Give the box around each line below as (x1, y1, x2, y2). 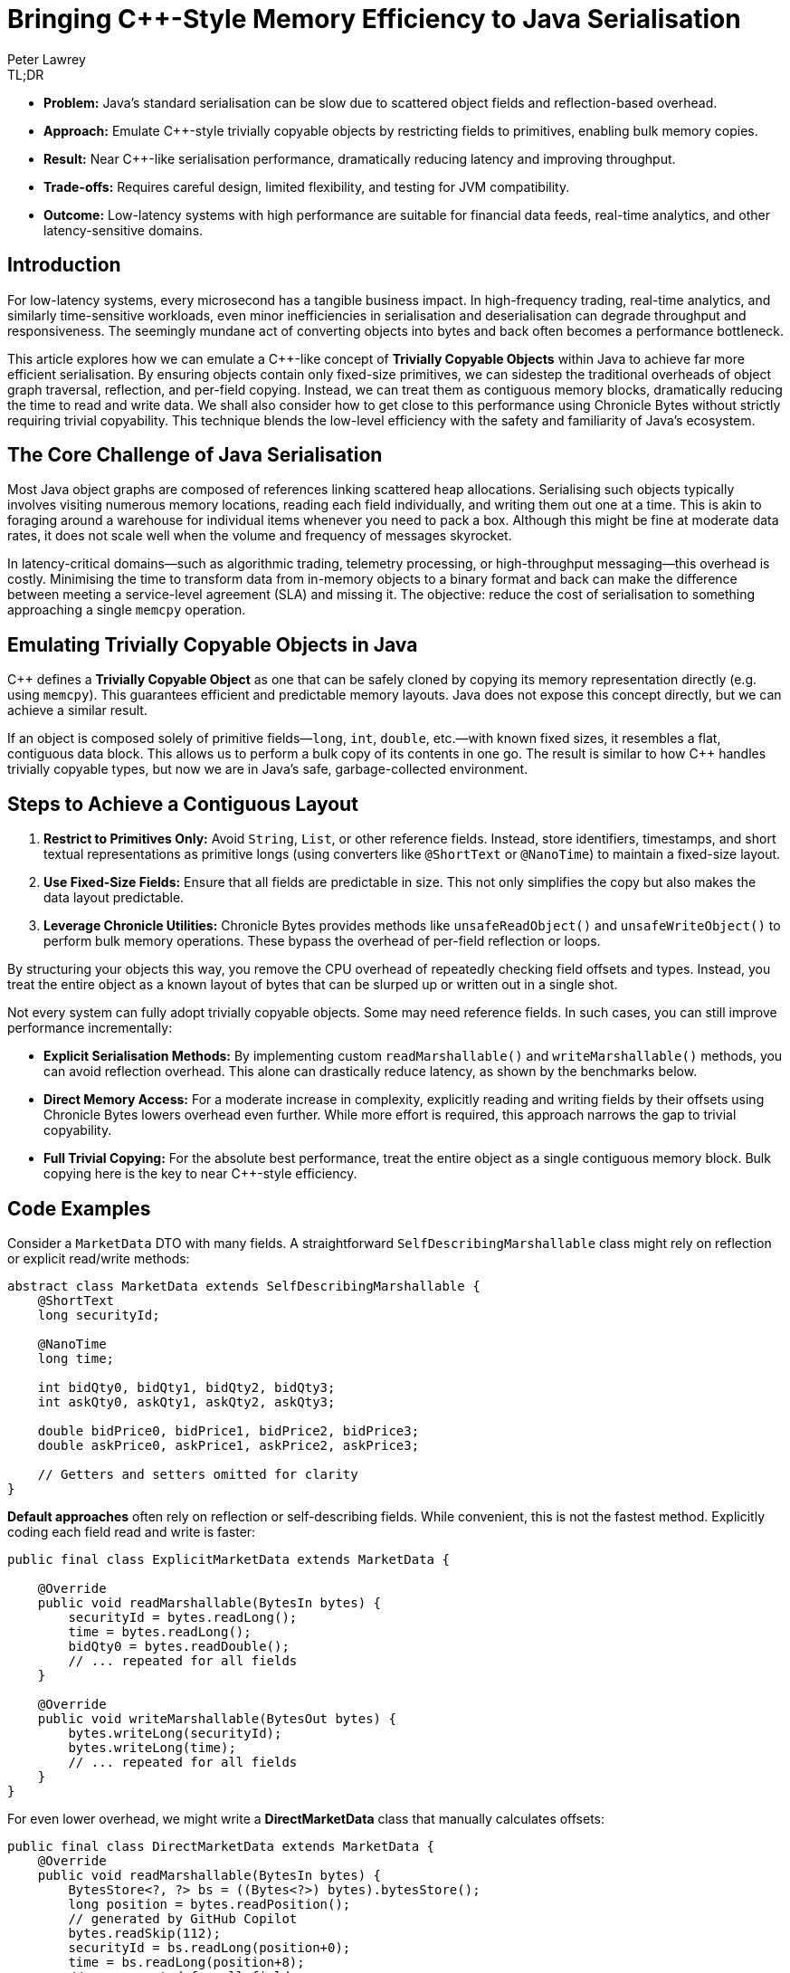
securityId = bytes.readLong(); (68, 1609, 298, 1625)
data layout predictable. (43, 890, 185, 906)
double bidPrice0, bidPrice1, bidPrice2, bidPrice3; (37, 1423, 420, 1438)
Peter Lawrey (7, 51, 86, 67)
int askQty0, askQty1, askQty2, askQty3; (37, 1394, 336, 1409)
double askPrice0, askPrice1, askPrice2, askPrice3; (37, 1437, 420, 1453)
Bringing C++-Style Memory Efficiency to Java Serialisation (7, 4, 741, 34)
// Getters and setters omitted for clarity (37, 1466, 358, 1482)
